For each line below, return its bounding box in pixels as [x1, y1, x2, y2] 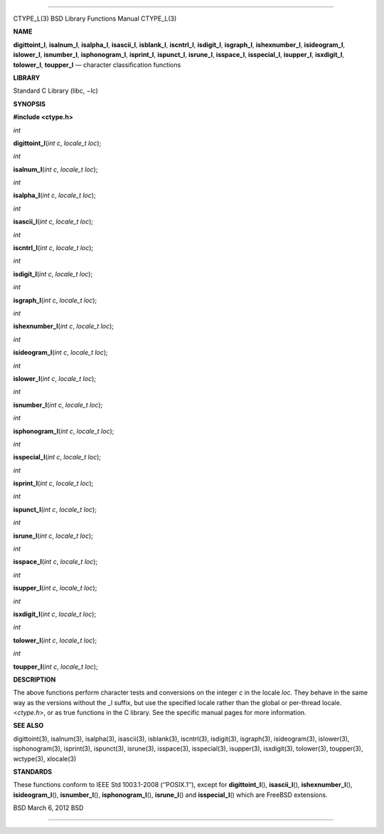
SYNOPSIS [13, 100, 46, 108]
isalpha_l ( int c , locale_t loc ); [13, 191, 96, 199]
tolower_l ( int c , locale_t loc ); [13, 636, 97, 645]
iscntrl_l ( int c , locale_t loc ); [13, 244, 94, 252]
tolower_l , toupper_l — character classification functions [13, 61, 181, 69]
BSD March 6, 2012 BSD [13, 803, 84, 812]
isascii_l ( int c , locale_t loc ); [13, 217, 94, 226]
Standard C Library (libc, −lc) [13, 86, 99, 95]
